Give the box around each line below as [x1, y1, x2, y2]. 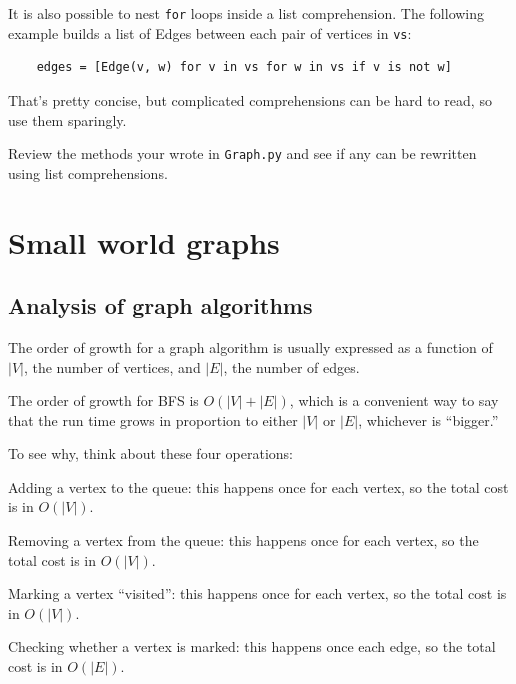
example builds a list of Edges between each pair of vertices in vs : [8, 22, 412, 43]
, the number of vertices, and [23, 356, 201, 377]
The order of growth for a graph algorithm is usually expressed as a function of [8, 336, 493, 357]
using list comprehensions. [8, 162, 168, 183]
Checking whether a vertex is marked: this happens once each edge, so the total [8, 636, 496, 657]
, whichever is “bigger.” [358, 409, 499, 430]
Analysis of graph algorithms [8, 290, 313, 321]
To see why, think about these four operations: [8, 443, 293, 464]
